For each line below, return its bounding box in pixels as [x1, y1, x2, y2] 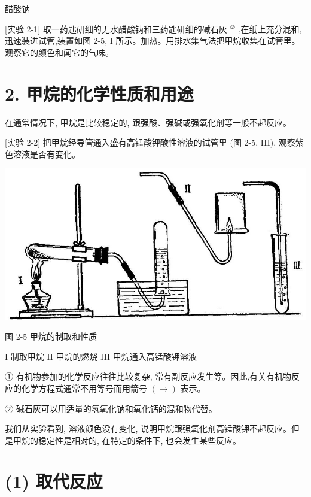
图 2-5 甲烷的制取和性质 [5, 330, 97, 343]
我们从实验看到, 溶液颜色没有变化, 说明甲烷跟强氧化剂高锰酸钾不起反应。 [5, 422, 292, 435]
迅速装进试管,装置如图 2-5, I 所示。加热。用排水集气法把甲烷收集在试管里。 [5, 34, 300, 47]
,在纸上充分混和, [238, 22, 302, 35]
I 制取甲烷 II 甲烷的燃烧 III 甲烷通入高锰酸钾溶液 [5, 350, 197, 362]
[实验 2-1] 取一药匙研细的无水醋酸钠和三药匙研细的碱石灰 [5, 22, 227, 35]
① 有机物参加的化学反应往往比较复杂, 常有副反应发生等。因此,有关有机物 [5, 370, 292, 383]
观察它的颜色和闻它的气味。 [5, 46, 114, 58]
